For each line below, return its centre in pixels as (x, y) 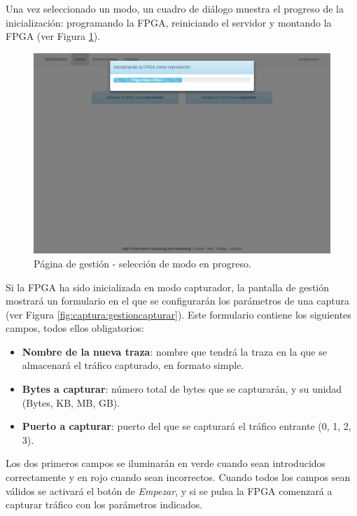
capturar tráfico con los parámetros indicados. (104, 504)
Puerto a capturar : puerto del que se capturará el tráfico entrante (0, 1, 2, (187, 426)
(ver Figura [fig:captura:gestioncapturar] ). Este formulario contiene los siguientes (178, 314)
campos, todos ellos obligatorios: (75, 328)
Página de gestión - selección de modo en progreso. (142, 263)
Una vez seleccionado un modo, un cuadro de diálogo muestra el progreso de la (175, 8)
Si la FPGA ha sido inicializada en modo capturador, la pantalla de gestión (168, 287)
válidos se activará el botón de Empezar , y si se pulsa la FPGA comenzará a (169, 490)
